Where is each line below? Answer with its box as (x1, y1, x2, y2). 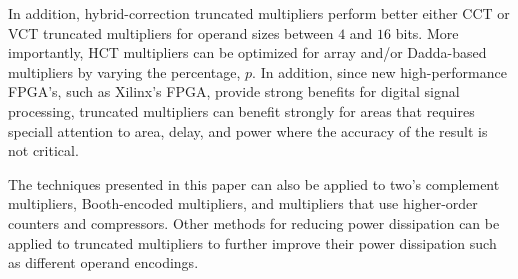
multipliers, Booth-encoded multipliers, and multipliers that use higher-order (8, 193, 478, 214)
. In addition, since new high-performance (252, 61, 507, 82)
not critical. (8, 140, 79, 161)
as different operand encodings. (8, 252, 199, 273)
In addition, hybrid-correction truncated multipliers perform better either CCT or (8, 3, 510, 23)
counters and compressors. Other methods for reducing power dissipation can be (8, 212, 500, 233)
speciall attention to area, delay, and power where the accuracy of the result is (8, 120, 488, 141)
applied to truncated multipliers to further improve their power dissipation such (8, 232, 497, 253)
